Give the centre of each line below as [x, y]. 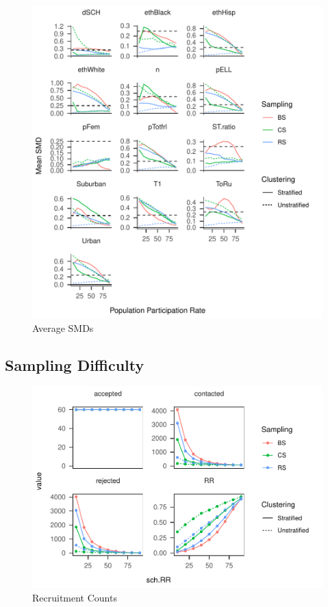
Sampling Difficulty [75, 364]
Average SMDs [63, 327]
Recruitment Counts [75, 597]
